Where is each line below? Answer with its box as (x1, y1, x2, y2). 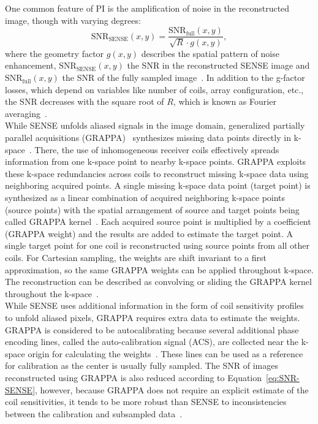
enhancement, (5, 59, 56, 72)
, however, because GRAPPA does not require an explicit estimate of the (35, 383, 309, 396)
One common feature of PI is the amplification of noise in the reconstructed (5, 2, 290, 14)
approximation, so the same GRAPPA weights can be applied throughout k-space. (5, 263, 314, 276)
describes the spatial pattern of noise (141, 47, 279, 59)
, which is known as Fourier (173, 95, 276, 108)
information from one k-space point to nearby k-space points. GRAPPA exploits (5, 155, 306, 168)
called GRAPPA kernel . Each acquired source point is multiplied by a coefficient (5, 215, 311, 228)
